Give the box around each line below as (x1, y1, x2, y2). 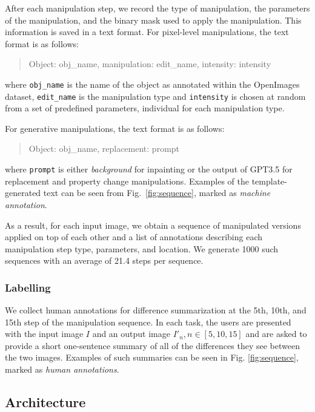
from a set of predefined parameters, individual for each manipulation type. (5, 102, 285, 114)
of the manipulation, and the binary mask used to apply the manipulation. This (5, 13, 302, 26)
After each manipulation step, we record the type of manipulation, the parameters (5, 2, 310, 14)
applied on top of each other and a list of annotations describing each (5, 231, 262, 243)
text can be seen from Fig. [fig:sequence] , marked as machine (43, 186, 271, 199)
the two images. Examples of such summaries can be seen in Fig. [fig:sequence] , (5, 351, 299, 364)
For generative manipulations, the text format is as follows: (5, 122, 225, 134)
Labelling (5, 280, 51, 295)
